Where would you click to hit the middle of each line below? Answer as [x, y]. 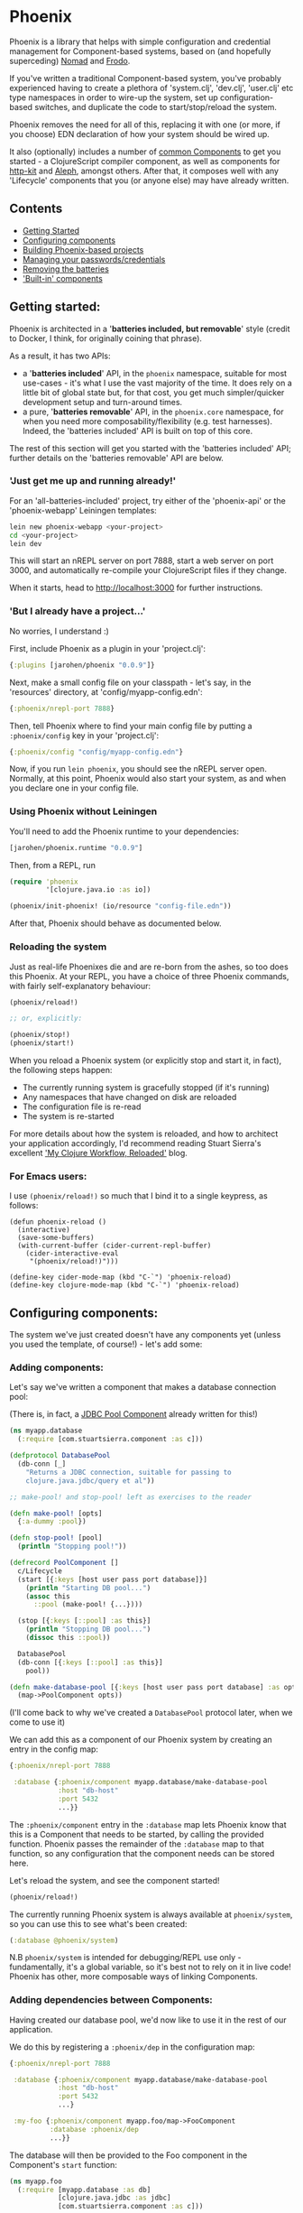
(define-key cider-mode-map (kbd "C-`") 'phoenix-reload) [120, 1278]
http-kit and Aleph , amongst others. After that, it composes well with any [144, 171]
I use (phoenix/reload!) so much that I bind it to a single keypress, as [138, 1196]
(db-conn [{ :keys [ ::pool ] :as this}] [91, 1662]
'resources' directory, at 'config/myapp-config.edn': [106, 691]
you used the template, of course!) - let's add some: [106, 1344]
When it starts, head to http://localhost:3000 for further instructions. [136, 588]
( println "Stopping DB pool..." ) [88, 1630]
